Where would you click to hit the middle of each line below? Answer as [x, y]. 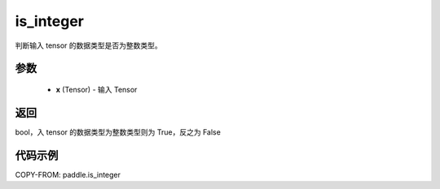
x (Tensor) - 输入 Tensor [97, 89]
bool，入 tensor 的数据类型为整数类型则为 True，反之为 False [118, 132]
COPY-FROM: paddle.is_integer [68, 174]
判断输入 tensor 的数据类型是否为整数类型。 [88, 45]
